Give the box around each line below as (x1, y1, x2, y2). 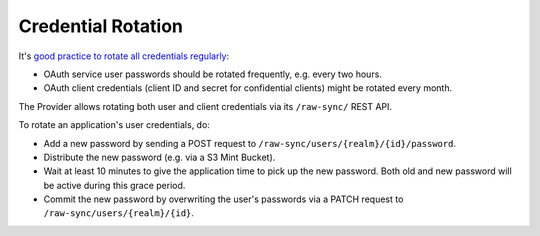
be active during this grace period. (43, 179, 186, 191)
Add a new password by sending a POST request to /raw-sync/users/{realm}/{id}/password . (43, 137, 457, 149)
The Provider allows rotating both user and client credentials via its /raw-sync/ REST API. (18, 100, 393, 112)
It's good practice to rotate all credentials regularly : (18, 50, 230, 62)
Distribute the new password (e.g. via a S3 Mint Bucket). (43, 151, 276, 163)
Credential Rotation (18, 15, 184, 37)
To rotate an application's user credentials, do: (18, 119, 210, 131)
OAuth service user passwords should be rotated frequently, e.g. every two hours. (43, 68, 382, 80)
